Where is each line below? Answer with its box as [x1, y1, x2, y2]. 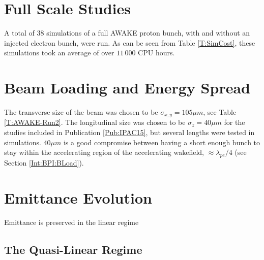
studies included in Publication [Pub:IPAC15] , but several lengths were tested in [4, 127, 255, 138]
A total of [4, 27, 35, 38]
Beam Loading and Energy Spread [4, 77, 250, 98]
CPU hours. [138, 47, 175, 58]
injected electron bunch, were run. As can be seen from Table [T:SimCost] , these [4, 37, 255, 48]
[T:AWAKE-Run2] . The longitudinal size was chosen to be [4, 117, 186, 127]
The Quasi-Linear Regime [4, 241, 142, 257]
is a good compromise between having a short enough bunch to [63, 137, 260, 147]
